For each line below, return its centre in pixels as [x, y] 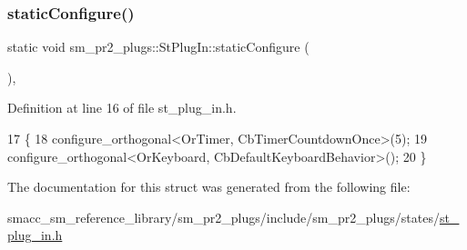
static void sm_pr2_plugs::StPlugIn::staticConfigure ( [158, 47]
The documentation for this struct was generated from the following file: [209, 187]
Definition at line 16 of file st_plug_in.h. [122, 108]
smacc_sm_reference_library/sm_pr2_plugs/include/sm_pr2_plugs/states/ [223, 217]
